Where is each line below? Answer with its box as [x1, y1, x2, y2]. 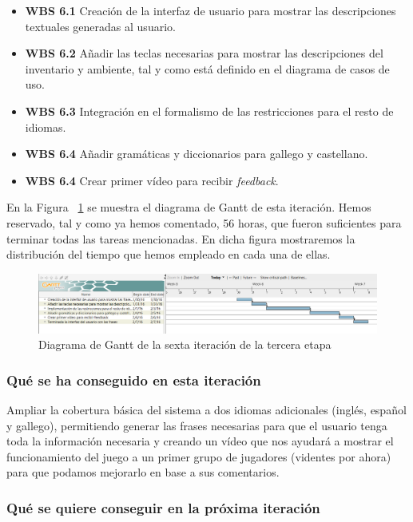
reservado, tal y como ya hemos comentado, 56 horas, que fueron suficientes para [6, 214, 402, 231]
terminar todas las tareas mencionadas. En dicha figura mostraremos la [6, 230, 355, 247]
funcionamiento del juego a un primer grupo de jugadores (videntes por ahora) [6, 448, 391, 465]
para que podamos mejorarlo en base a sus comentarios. [6, 464, 280, 480]
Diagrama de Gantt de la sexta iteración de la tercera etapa [38, 336, 332, 353]
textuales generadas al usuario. [25, 18, 176, 34]
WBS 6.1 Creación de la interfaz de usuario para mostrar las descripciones [25, 2, 396, 18]
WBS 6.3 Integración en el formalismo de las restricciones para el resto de [25, 102, 394, 119]
